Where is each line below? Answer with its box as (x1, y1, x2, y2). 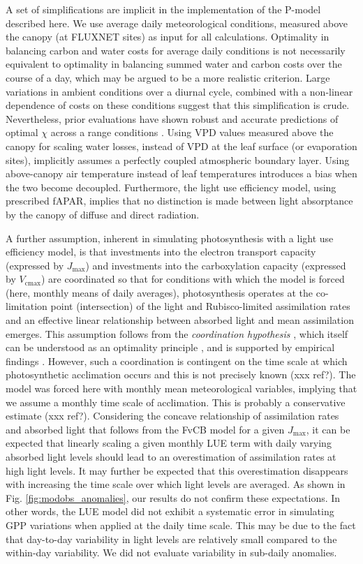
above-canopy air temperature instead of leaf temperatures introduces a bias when (6, 166, 357, 181)
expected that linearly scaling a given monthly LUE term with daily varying (6, 436, 332, 450)
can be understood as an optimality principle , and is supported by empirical (6, 340, 335, 355)
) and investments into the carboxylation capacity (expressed (85, 258, 346, 272)
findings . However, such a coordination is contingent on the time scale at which (6, 353, 348, 368)
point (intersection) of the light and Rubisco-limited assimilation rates (50, 299, 350, 313)
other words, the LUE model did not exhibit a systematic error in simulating (6, 504, 334, 519)
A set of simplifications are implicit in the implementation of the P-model (6, 2, 321, 16)
